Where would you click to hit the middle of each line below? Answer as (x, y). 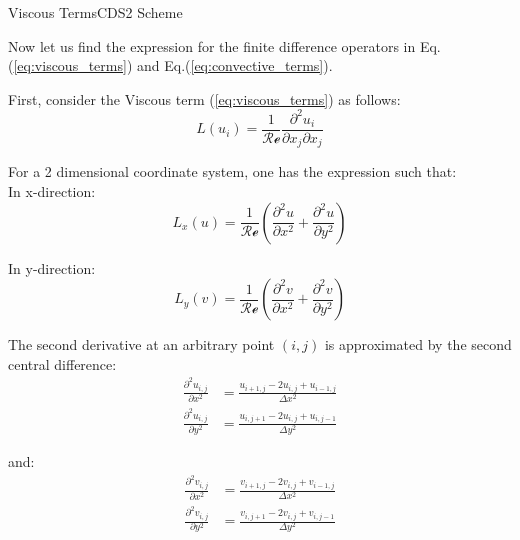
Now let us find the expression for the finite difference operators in (212, 45)
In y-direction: (52, 267)
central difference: (62, 363)
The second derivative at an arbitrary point (141, 344)
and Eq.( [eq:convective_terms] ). (234, 65)
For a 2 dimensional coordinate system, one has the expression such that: (232, 171)
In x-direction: (52, 190)
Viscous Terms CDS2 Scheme (95, 12)
